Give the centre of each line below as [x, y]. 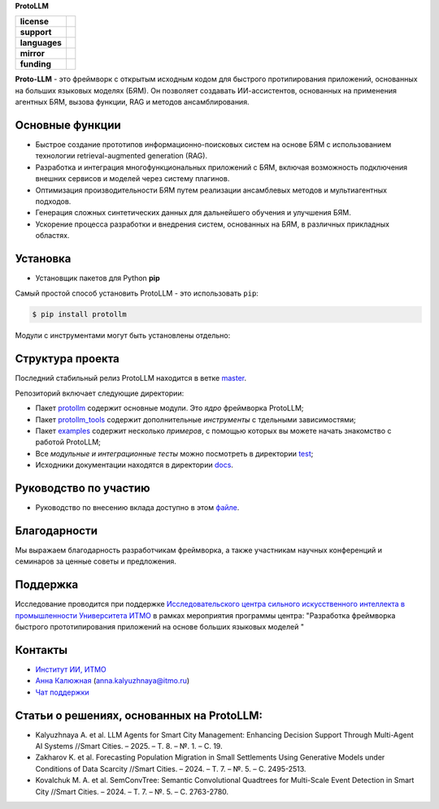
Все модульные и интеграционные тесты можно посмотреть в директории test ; [174, 453]
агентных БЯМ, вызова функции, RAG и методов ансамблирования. [132, 102]
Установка [43, 259]
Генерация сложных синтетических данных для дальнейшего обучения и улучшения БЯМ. [193, 213]
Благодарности [56, 531]
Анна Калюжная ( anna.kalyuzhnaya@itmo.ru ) [113, 681]
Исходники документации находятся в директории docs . [134, 465]
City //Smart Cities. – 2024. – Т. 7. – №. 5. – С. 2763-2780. [132, 791]
